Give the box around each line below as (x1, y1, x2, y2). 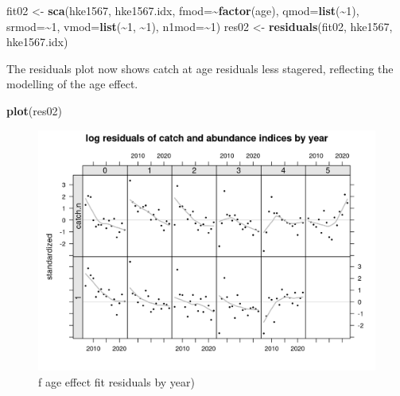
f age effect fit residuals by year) (38, 373, 195, 390)
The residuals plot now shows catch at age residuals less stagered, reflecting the (6, 60, 394, 76)
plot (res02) (6, 102, 62, 118)
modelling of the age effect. (6, 76, 138, 92)
